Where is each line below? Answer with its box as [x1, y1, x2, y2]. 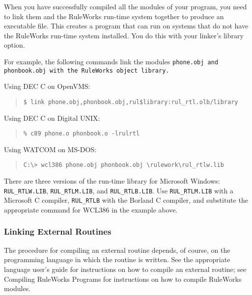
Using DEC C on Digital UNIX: [4, 112, 100, 123]
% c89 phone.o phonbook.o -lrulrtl [23, 130, 140, 137]
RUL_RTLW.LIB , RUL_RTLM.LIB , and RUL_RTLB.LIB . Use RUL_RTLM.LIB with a [4, 185, 233, 195]
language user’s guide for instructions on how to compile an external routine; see [4, 264, 247, 274]
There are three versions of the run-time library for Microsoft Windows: [4, 176, 220, 186]
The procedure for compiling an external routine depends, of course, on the [4, 244, 230, 255]
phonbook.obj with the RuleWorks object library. [4, 67, 169, 74]
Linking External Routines [4, 225, 112, 238]
